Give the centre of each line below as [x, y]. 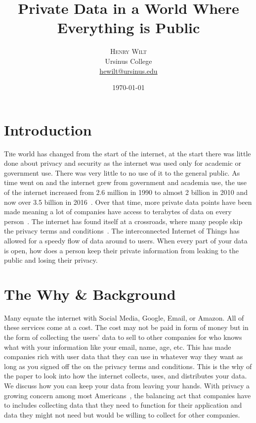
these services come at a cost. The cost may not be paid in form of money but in [126, 327]
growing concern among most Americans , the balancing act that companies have [128, 395]
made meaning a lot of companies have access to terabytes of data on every [118, 211]
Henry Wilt [128, 51]
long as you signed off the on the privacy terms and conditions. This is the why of [128, 366]
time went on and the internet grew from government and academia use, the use [126, 182]
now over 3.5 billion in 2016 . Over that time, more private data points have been [128, 202]
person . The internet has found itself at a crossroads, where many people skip [123, 221]
